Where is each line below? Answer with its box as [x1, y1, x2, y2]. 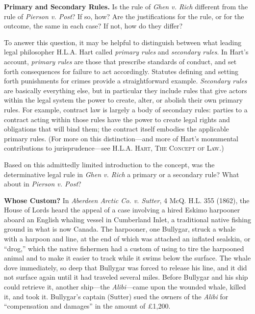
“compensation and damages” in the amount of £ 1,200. [4, 301, 171, 311]
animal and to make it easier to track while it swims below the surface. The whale [4, 253, 251, 263]
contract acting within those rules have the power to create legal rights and [4, 114, 230, 124]
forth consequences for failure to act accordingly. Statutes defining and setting [4, 66, 239, 76]
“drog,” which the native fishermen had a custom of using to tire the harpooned [4, 243, 244, 253]
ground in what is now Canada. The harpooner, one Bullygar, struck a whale [4, 224, 236, 234]
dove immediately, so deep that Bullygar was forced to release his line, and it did [4, 262, 247, 272]
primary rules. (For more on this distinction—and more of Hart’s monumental [4, 133, 238, 143]
